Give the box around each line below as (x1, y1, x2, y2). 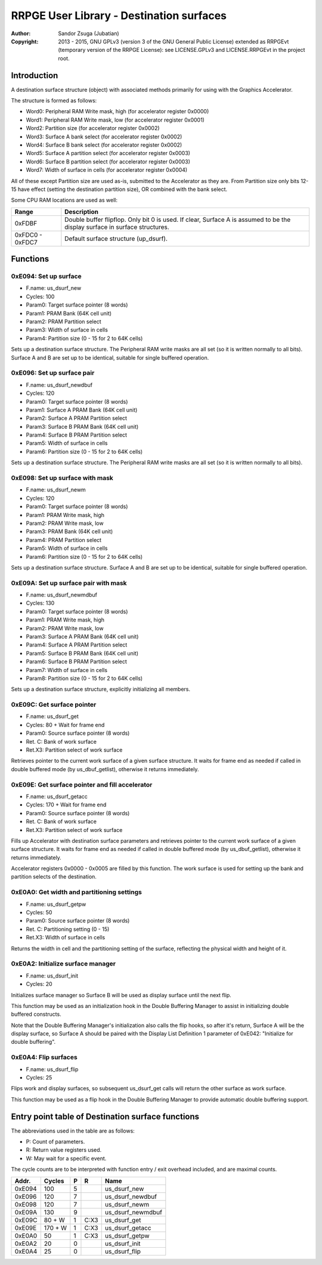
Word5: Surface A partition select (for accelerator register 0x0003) (26, 150, 191, 157)
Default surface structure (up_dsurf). (64, 234, 168, 243)
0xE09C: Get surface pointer (11, 701, 97, 709)
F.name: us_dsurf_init (26, 972, 79, 979)
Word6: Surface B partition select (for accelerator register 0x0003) (26, 158, 191, 165)
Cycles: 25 (26, 1074, 52, 1081)
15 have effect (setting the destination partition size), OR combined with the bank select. (11, 185, 228, 193)
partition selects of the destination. (11, 873, 97, 880)
